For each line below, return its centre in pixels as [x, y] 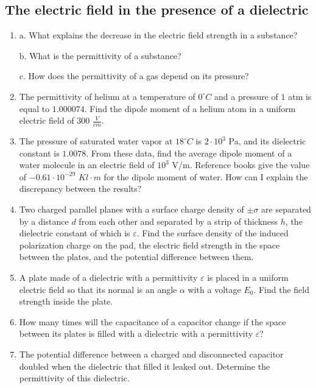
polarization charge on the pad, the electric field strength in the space [149, 245]
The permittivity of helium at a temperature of [107, 96]
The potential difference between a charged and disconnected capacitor [151, 354]
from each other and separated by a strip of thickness [178, 221]
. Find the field [282, 289]
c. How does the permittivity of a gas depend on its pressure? [134, 76]
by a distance [44, 221]
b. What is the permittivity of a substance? [100, 55]
